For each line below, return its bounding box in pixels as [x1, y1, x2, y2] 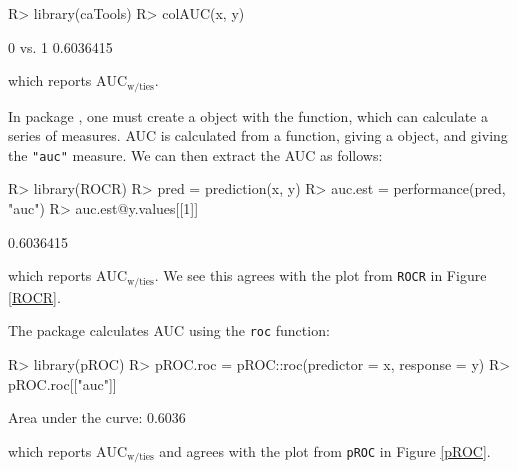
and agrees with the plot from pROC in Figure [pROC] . [159, 440, 491, 461]
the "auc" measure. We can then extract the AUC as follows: [8, 144, 383, 165]
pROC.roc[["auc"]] [8, 373, 117, 394]
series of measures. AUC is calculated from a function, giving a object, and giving [8, 125, 508, 146]
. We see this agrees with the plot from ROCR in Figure [154, 265, 487, 286]
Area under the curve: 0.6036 [8, 407, 186, 428]
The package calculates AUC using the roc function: [8, 320, 330, 341]
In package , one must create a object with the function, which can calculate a [8, 105, 488, 126]
